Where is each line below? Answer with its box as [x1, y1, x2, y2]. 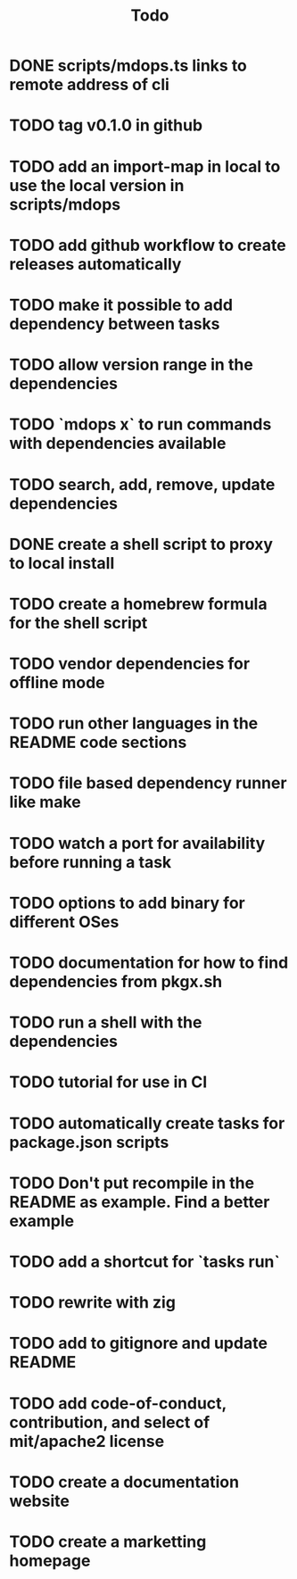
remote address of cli [9, 75, 169, 95]
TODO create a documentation [9, 1472, 239, 1492]
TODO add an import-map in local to [9, 156, 281, 177]
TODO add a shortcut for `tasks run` [9, 1251, 281, 1272]
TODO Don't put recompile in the [9, 1173, 255, 1193]
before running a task [9, 852, 172, 872]
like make [9, 792, 82, 812]
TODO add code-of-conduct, [9, 1393, 227, 1413]
